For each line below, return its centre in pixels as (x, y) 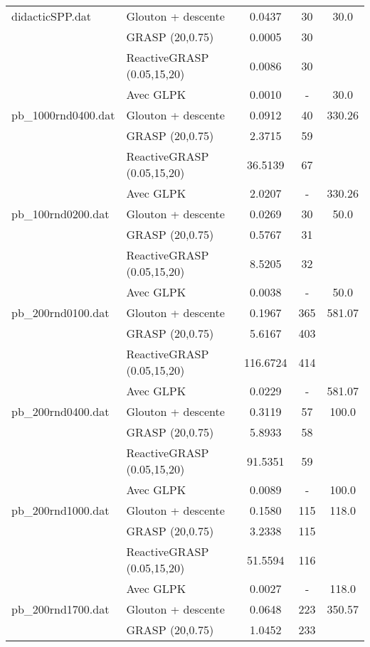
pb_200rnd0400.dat (60, 411)
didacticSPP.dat (52, 16)
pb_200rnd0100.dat (60, 312)
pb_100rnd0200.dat (60, 214)
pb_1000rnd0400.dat (63, 115)
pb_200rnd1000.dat (60, 510)
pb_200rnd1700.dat (60, 609)
